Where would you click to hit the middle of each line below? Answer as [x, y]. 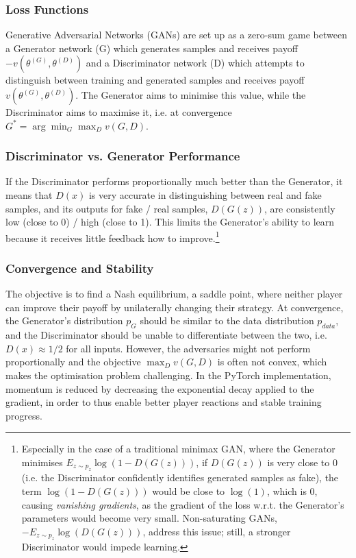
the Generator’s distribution [64, 320]
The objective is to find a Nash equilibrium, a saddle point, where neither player [174, 294]
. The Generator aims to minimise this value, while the [191, 95]
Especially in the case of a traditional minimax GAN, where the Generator [178, 449]
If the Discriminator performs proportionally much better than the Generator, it [174, 181]
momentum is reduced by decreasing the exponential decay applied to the [160, 388]
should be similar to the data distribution [227, 320]
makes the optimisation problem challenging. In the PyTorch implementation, [168, 375]
